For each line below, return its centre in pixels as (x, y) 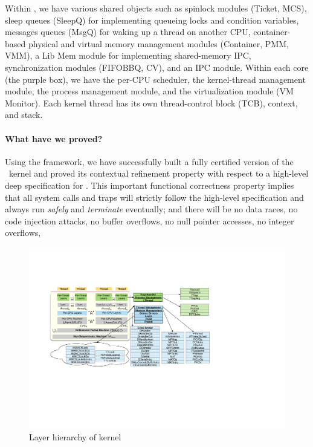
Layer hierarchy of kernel (75, 436)
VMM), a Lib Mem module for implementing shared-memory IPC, (128, 55)
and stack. (24, 115)
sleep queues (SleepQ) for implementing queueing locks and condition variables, (152, 20)
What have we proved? (54, 138)
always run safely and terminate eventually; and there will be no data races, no (151, 209)
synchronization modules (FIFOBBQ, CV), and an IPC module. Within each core (157, 67)
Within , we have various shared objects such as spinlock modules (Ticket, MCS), (156, 8)
